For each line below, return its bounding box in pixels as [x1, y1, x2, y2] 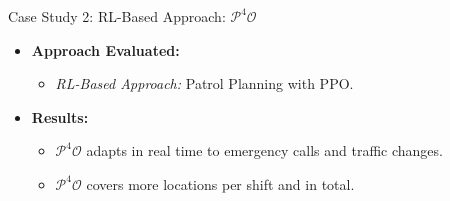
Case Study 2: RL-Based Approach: [8, 6, 226, 26]
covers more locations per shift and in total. [86, 173, 355, 194]
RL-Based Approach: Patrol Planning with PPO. [55, 73, 354, 94]
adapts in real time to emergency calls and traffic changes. [86, 140, 443, 161]
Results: [31, 106, 89, 127]
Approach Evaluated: [31, 39, 180, 60]
